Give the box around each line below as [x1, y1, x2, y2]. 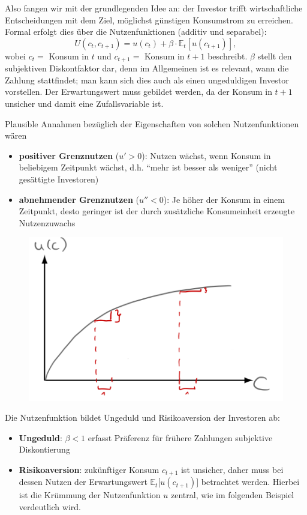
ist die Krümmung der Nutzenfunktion [19, 489, 161, 501]
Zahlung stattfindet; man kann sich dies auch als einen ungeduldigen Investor [5, 73, 289, 86]
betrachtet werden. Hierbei [201, 475, 300, 488]
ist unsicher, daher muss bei [180, 463, 284, 476]
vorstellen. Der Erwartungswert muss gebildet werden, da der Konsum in [5, 85, 272, 98]
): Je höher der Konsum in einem [163, 193, 285, 205]
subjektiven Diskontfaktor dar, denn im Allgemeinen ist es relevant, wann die [5, 62, 289, 74]
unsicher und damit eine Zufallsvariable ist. [5, 97, 164, 110]
